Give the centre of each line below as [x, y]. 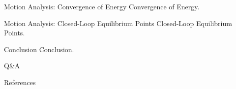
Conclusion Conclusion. [39, 49]
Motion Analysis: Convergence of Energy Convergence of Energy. [102, 6]
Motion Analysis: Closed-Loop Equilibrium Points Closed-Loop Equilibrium [118, 23]
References [20, 82]
